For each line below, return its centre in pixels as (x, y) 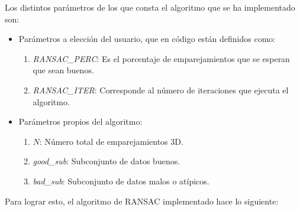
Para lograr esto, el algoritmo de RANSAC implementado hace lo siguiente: (142, 201)
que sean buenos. (63, 70)
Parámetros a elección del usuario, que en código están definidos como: (147, 39)
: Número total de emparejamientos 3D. (111, 141)
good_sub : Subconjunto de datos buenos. (107, 161)
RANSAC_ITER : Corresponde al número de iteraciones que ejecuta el (161, 90)
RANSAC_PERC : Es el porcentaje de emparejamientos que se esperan (161, 58)
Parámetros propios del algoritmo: (80, 121)
